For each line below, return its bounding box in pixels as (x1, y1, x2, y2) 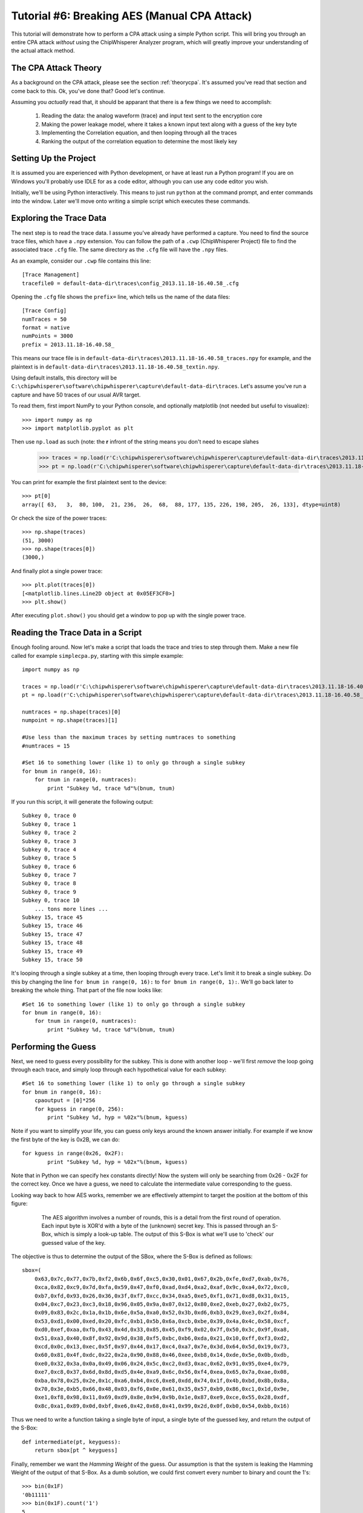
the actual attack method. (11, 47, 75, 54)
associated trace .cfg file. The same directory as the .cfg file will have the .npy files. (11, 246, 228, 254)
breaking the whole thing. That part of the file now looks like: (11, 986, 163, 994)
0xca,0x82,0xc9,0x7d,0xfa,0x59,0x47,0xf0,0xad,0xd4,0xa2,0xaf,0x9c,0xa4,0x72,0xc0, (34, 1284, 290, 1291)
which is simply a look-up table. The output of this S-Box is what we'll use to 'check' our (53, 1230, 274, 1238)
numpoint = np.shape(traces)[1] (22, 717, 118, 724)
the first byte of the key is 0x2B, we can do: (11, 1135, 120, 1143)
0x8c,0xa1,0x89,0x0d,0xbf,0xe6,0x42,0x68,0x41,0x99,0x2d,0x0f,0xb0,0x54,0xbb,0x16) (34, 1402, 290, 1410)
